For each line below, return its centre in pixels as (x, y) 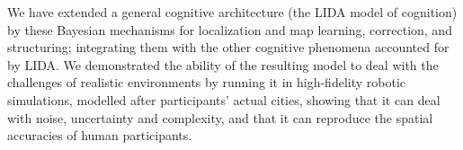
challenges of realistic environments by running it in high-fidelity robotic (206, 82)
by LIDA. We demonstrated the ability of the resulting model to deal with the (223, 64)
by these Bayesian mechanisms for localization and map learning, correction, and (230, 29)
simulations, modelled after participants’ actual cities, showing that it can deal (224, 99)
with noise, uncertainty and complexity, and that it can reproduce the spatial (220, 117)
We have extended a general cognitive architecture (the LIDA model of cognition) (232, 12)
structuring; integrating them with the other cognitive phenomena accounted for (228, 47)
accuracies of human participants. (100, 135)
